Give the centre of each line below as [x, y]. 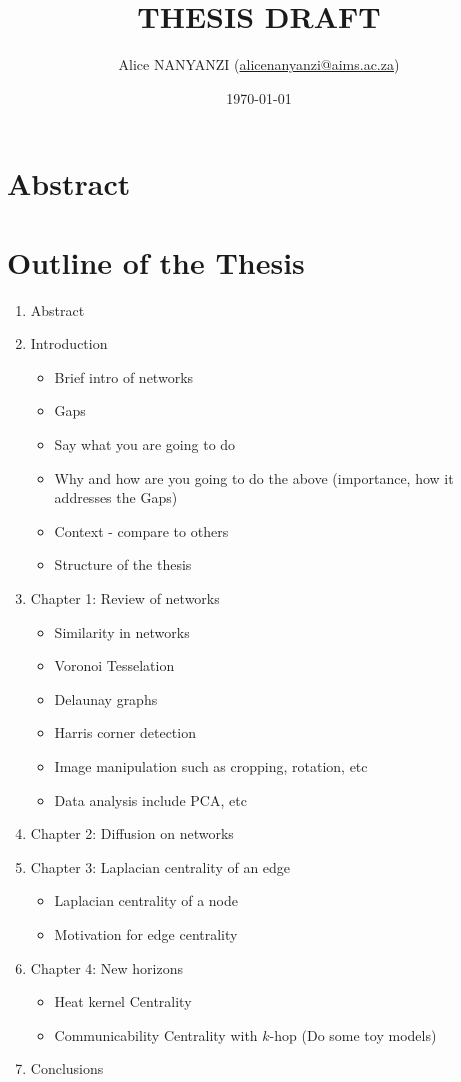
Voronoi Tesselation [114, 665]
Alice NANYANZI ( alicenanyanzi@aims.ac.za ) [259, 64]
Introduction [69, 343]
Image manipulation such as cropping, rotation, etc [211, 765]
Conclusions [67, 1068]
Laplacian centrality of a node [146, 900]
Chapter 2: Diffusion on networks [132, 833]
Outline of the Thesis [156, 261]
